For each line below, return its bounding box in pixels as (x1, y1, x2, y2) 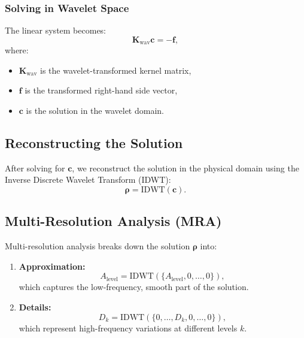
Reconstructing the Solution (5, 134, 183, 152)
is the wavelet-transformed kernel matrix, (40, 64, 191, 76)
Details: (19, 301, 51, 313)
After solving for (5, 161, 65, 174)
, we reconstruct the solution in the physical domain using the (72, 161, 299, 174)
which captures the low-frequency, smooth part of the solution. (19, 280, 249, 293)
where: (5, 44, 29, 56)
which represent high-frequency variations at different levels (19, 321, 238, 334)
